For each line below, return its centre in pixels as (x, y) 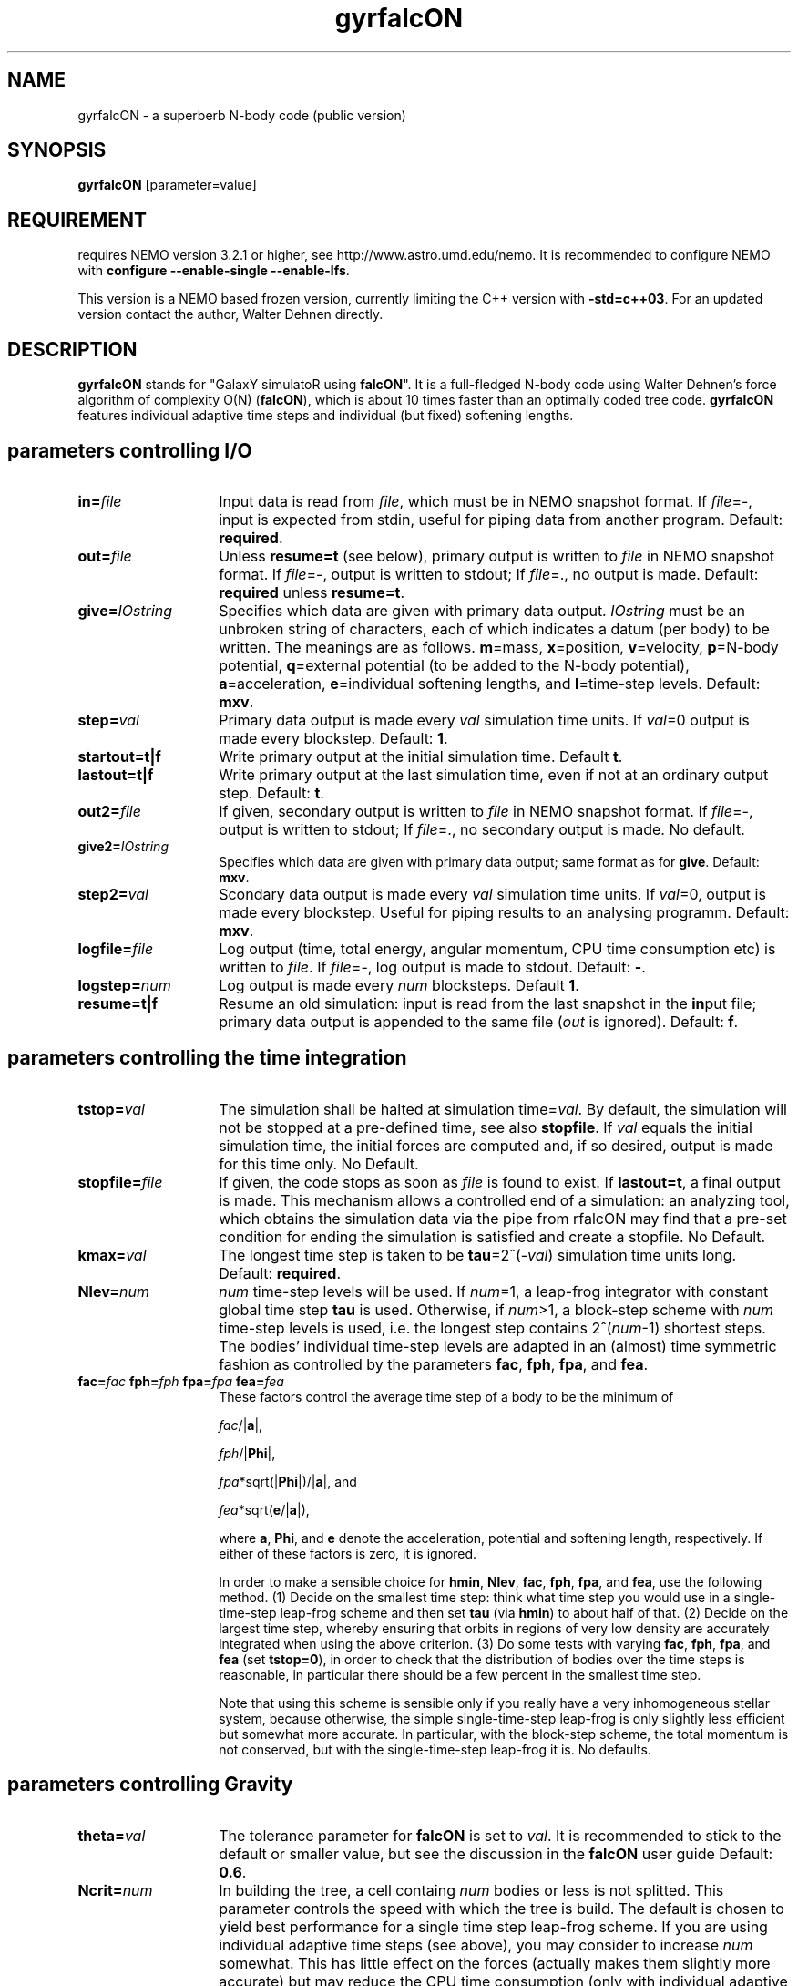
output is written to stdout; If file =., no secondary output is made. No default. (482, 829)
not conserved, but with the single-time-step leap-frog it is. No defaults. (435, 1749)
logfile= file (116, 948)
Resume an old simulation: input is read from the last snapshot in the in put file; (488, 1003)
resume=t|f (118, 1003)
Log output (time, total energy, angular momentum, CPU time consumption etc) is (497, 948)
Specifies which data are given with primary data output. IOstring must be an (482, 610)
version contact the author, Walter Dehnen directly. (230, 314)
